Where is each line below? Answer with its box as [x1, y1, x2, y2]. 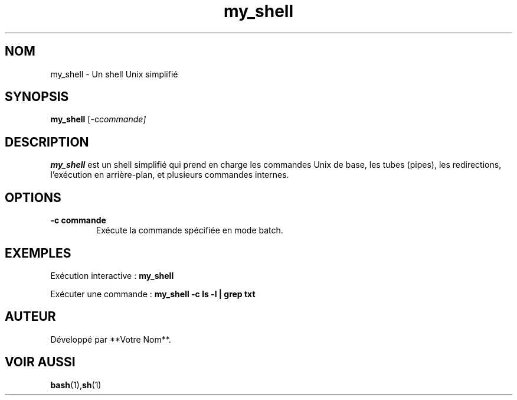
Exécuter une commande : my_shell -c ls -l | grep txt [50, 288, 256, 299]
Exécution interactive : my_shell [50, 270, 174, 281]
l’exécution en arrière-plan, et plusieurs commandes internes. [50, 170, 289, 180]
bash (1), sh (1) [50, 379, 102, 390]
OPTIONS [5, 190, 61, 205]
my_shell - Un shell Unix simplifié [50, 69, 178, 79]
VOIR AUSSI [5, 355, 76, 370]
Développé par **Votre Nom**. [50, 334, 171, 344]
